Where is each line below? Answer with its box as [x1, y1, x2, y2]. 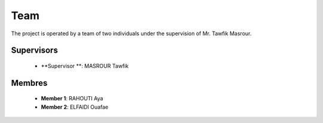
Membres [11, 78, 48, 88]
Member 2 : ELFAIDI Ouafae [41, 103, 109, 110]
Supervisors [11, 45, 58, 56]
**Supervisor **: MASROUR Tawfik [41, 62, 129, 69]
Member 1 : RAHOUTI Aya [41, 95, 103, 102]
